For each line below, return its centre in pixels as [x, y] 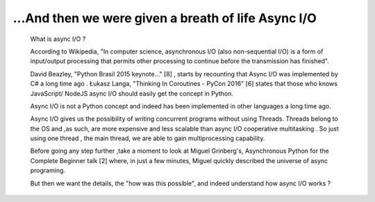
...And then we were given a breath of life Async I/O [165, 18]
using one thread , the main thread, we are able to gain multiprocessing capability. [148, 138]
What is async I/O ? [58, 39]
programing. [48, 171]
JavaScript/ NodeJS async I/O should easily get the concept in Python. [132, 93]
